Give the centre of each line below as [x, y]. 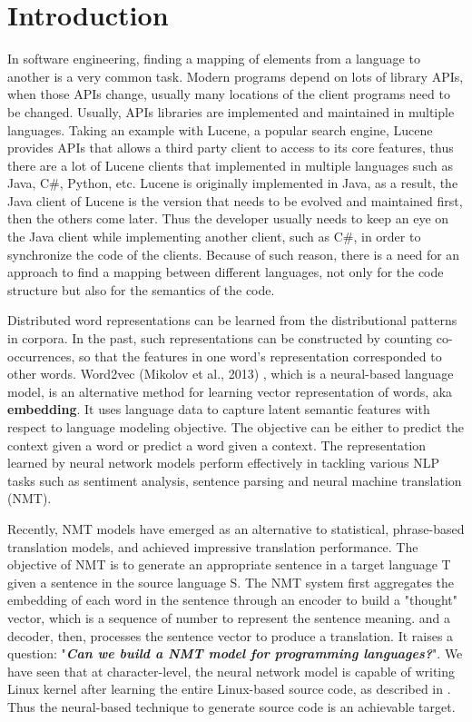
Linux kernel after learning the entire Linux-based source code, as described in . [229, 689]
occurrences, [41, 356]
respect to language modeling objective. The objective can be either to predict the [236, 427]
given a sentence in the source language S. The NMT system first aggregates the [231, 582]
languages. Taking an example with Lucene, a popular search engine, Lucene [220, 129]
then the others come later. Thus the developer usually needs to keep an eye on [228, 218]
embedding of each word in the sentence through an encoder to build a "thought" [233, 600]
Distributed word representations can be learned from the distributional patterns [232, 320]
